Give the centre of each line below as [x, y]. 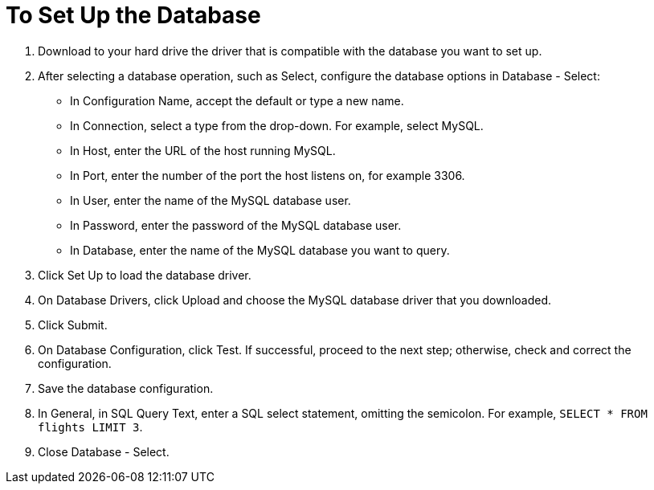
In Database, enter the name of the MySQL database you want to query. [260, 250]
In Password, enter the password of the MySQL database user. [236, 225]
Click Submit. [73, 325]
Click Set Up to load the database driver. [145, 275]
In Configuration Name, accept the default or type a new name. [237, 100]
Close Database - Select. [104, 451]
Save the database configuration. [126, 388]
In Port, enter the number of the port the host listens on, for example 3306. [268, 175]
